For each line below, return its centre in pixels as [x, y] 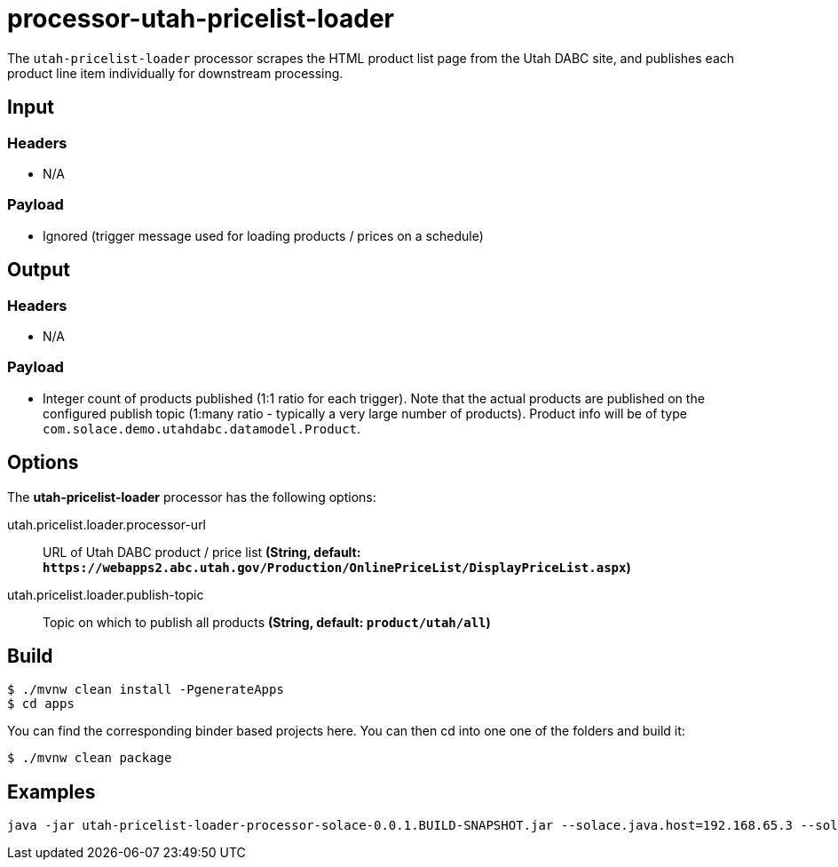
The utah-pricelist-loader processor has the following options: [192, 497]
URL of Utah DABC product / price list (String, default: [202, 552]
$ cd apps [41, 704]
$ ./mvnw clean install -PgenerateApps [146, 690]
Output [39, 270]
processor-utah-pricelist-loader [201, 19]
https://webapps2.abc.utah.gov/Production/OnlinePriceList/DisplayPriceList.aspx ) [337, 567]
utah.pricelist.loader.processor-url [107, 524]
